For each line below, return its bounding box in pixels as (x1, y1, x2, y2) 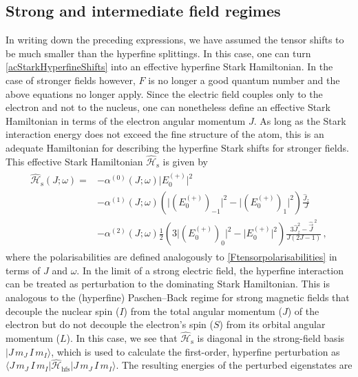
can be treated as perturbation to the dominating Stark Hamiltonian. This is (6, 276, 330, 291)
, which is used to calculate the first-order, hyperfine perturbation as (51, 344, 340, 358)
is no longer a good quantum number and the (148, 72, 340, 87)
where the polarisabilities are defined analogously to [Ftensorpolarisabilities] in (6, 249, 337, 264)
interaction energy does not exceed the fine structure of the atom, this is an (6, 127, 324, 141)
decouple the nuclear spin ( (6, 303, 120, 318)
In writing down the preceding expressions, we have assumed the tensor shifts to (6, 32, 344, 47)
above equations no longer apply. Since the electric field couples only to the (6, 86, 323, 101)
